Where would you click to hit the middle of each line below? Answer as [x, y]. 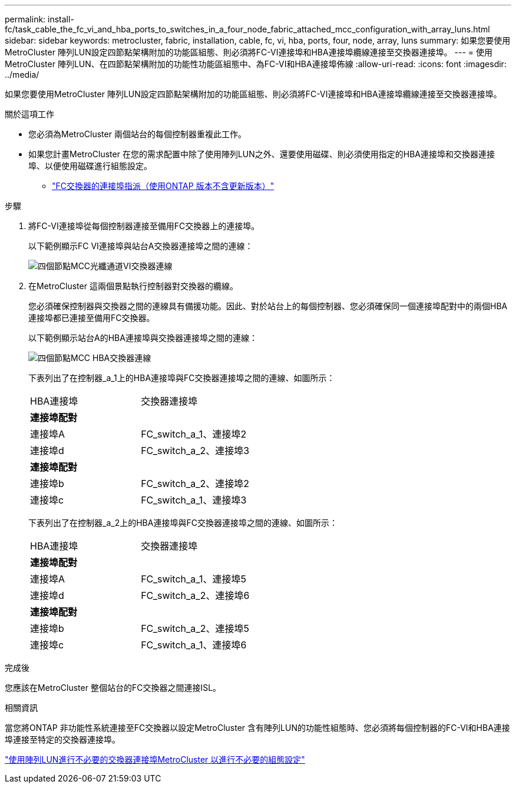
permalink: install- [39, 19]
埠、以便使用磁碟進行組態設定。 [90, 166]
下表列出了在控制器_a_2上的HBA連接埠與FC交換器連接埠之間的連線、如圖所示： [183, 523]
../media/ [22, 75]
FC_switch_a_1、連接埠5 [193, 579]
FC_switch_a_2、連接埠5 [195, 628]
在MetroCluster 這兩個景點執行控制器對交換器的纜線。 [133, 286]
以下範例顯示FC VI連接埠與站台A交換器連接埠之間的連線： [141, 246]
